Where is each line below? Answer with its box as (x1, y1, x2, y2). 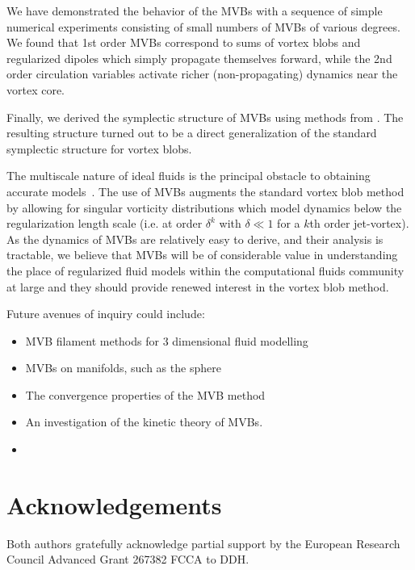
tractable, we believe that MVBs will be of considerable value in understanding (6, 246, 398, 263)
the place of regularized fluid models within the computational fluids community (6, 262, 405, 279)
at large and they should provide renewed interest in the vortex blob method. (6, 278, 389, 295)
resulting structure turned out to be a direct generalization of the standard (6, 124, 377, 141)
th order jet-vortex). (309, 215, 409, 232)
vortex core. (6, 81, 65, 98)
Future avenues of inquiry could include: (6, 305, 205, 322)
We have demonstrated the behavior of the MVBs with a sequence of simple (6, 2, 383, 19)
